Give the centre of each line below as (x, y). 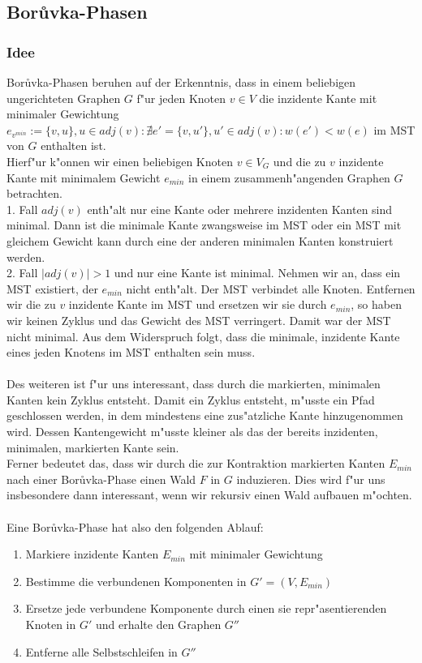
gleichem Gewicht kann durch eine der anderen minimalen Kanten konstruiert (200, 240)
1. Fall (22, 209)
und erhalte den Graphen (158, 624)
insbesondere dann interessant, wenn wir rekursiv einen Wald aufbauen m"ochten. (209, 495)
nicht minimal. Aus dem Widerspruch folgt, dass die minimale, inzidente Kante (203, 336)
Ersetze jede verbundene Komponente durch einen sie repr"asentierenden (206, 608)
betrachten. (34, 193)
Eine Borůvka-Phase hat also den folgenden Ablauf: (135, 526)
